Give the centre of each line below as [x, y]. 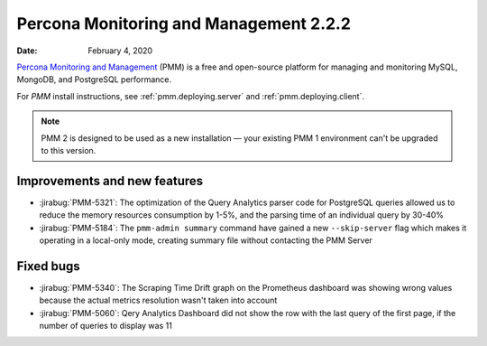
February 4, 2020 [120, 51]
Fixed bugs [48, 266]
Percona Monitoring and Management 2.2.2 [184, 23]
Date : [27, 51]
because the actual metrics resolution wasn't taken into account [158, 300]
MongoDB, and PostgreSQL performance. [94, 79]
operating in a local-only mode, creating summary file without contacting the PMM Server [206, 240]
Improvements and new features [110, 181]
